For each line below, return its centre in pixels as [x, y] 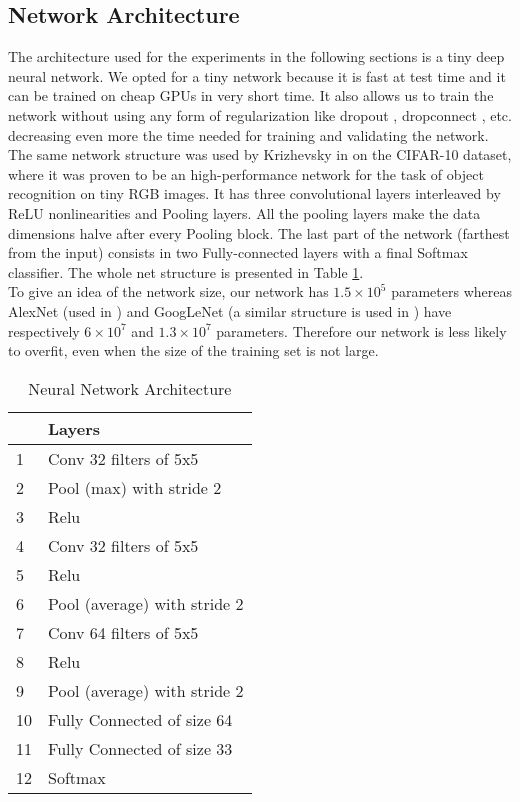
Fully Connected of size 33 [140, 748]
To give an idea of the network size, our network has [168, 291]
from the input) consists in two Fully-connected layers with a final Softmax [238, 252]
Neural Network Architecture [130, 388]
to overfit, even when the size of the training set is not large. [193, 350]
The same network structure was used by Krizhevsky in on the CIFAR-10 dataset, [260, 154]
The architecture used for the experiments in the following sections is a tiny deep [256, 56]
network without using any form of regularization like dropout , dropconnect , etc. [260, 114]
